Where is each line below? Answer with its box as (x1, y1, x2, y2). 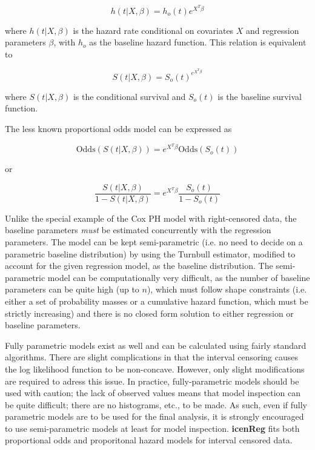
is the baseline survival (217, 90, 302, 102)
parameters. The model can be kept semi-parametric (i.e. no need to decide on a (5, 235, 303, 248)
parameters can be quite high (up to (5, 283, 139, 296)
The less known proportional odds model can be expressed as (5, 122, 232, 134)
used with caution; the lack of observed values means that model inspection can (5, 386, 301, 399)
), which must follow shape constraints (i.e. (147, 283, 307, 296)
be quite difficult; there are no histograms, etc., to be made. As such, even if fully (5, 398, 307, 411)
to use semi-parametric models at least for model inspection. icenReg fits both (5, 422, 300, 434)
